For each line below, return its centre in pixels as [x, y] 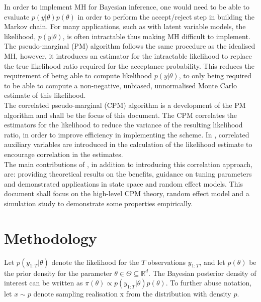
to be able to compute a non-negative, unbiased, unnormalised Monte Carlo [121, 85]
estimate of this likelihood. [45, 95]
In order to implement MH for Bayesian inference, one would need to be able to [127, 7]
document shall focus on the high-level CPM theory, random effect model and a [127, 193]
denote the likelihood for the [95, 262]
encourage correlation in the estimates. [64, 154]
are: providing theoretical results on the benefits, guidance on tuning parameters [128, 174]
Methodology [51, 238]
